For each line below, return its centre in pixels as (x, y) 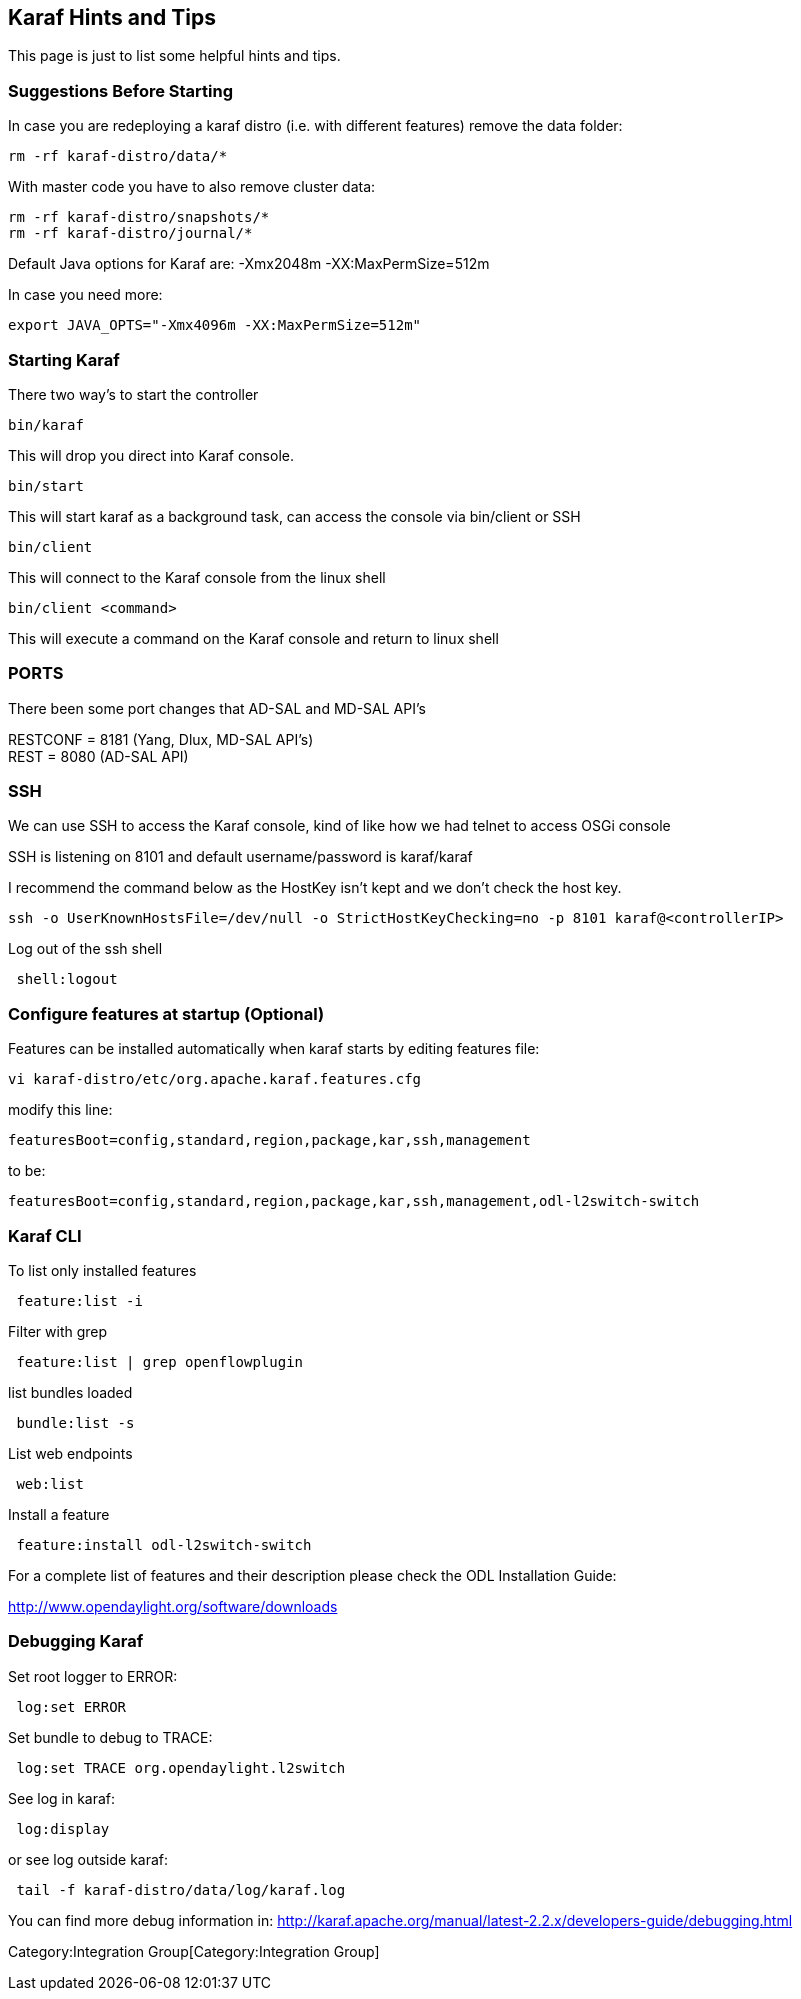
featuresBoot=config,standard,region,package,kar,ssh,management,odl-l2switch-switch (354, 1201)
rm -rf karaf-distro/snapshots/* (139, 217)
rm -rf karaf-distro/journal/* (130, 233)
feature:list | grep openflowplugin (160, 1361)
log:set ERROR (71, 1706)
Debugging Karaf (76, 1641)
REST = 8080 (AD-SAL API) (98, 756)
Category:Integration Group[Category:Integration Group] (194, 1951)
